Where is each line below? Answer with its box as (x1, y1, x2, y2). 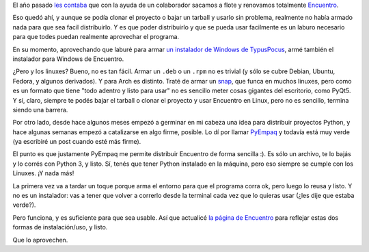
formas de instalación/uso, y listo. (12, 223, 108, 231)
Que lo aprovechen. (12, 236, 68, 244)
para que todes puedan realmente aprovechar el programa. (12, 33, 180, 41)
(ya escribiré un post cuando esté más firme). (12, 138, 141, 146)
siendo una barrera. (12, 105, 68, 114)
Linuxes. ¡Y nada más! (12, 169, 74, 177)
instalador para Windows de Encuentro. (12, 55, 124, 63)
